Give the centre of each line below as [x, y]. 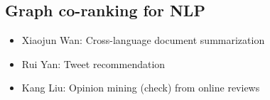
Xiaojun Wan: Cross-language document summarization [143, 40]
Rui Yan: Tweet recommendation [93, 63]
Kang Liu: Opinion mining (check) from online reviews [141, 88]
